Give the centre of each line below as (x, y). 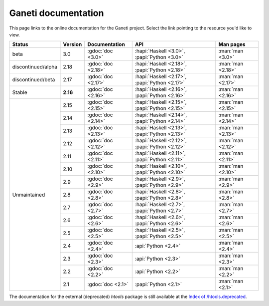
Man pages (232, 44)
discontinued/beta (34, 80)
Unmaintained (29, 195)
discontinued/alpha (35, 67)
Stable (20, 92)
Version (72, 44)
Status (20, 44)
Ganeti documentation (57, 13)
